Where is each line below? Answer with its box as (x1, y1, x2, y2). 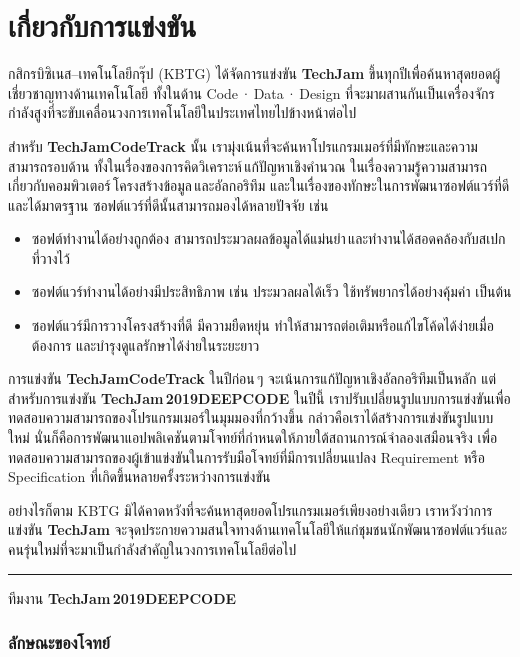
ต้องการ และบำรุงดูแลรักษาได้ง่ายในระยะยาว (31, 334, 260, 355)
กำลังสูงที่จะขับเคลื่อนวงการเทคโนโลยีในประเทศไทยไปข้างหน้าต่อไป (8, 102, 357, 123)
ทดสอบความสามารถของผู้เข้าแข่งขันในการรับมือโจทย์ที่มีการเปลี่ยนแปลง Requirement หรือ (8, 446, 485, 467)
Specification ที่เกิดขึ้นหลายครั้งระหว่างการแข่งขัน (8, 466, 271, 487)
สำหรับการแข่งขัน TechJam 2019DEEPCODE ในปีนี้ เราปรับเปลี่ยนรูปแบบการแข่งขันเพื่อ (8, 387, 511, 408)
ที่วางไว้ (31, 247, 70, 268)
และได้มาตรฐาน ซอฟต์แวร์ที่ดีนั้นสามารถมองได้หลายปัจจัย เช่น (8, 194, 329, 215)
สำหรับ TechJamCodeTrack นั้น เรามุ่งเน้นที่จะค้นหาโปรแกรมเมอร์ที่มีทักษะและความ (8, 135, 478, 156)
